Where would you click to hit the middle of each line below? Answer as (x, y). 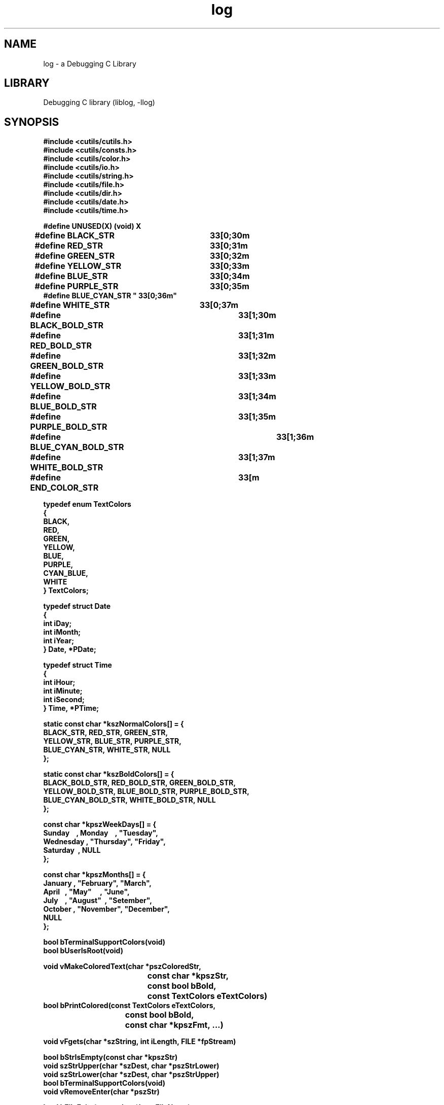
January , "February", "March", (97, 883)
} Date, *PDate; (70, 649)
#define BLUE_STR (71, 276)
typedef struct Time (78, 665)
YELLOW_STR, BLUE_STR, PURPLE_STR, (112, 741)
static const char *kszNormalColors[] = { (114, 724)
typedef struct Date (77, 606)
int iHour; (59, 682)
